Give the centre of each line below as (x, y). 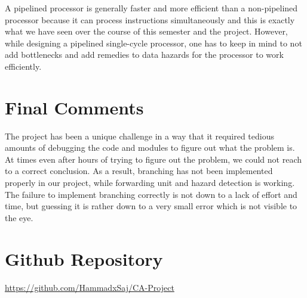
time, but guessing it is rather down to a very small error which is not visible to (151, 206)
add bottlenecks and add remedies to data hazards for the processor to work (144, 55)
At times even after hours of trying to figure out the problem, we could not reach (153, 159)
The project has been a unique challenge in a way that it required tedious (139, 136)
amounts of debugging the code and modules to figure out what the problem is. (150, 148)
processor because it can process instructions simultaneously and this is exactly (150, 19)
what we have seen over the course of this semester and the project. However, (146, 31)
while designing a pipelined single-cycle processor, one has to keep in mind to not (153, 43)
